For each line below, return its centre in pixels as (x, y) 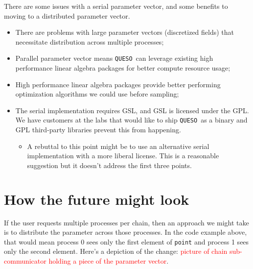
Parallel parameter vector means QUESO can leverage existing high (114, 58)
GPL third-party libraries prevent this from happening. (98, 130)
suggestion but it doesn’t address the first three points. (109, 165)
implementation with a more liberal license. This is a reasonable (123, 156)
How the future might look (97, 199)
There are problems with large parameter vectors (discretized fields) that (125, 32)
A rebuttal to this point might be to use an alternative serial (118, 146)
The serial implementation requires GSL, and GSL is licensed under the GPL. (132, 110)
